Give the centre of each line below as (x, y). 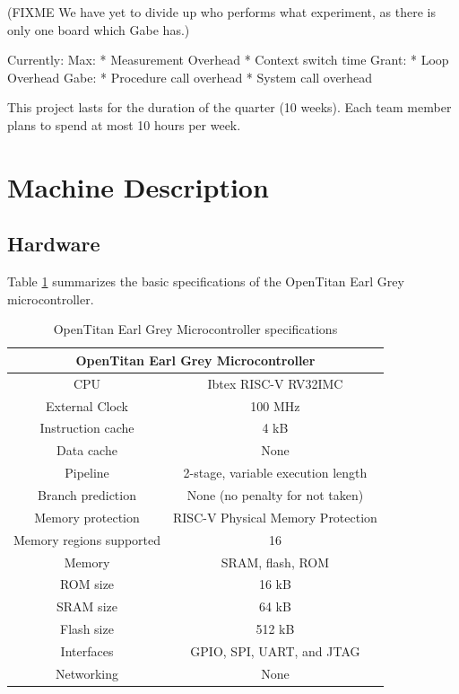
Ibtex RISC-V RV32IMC (275, 383)
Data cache (87, 450)
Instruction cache (87, 428)
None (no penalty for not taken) (275, 494)
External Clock (87, 405)
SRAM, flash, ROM (275, 562)
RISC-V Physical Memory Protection (275, 517)
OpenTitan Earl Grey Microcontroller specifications (195, 329)
